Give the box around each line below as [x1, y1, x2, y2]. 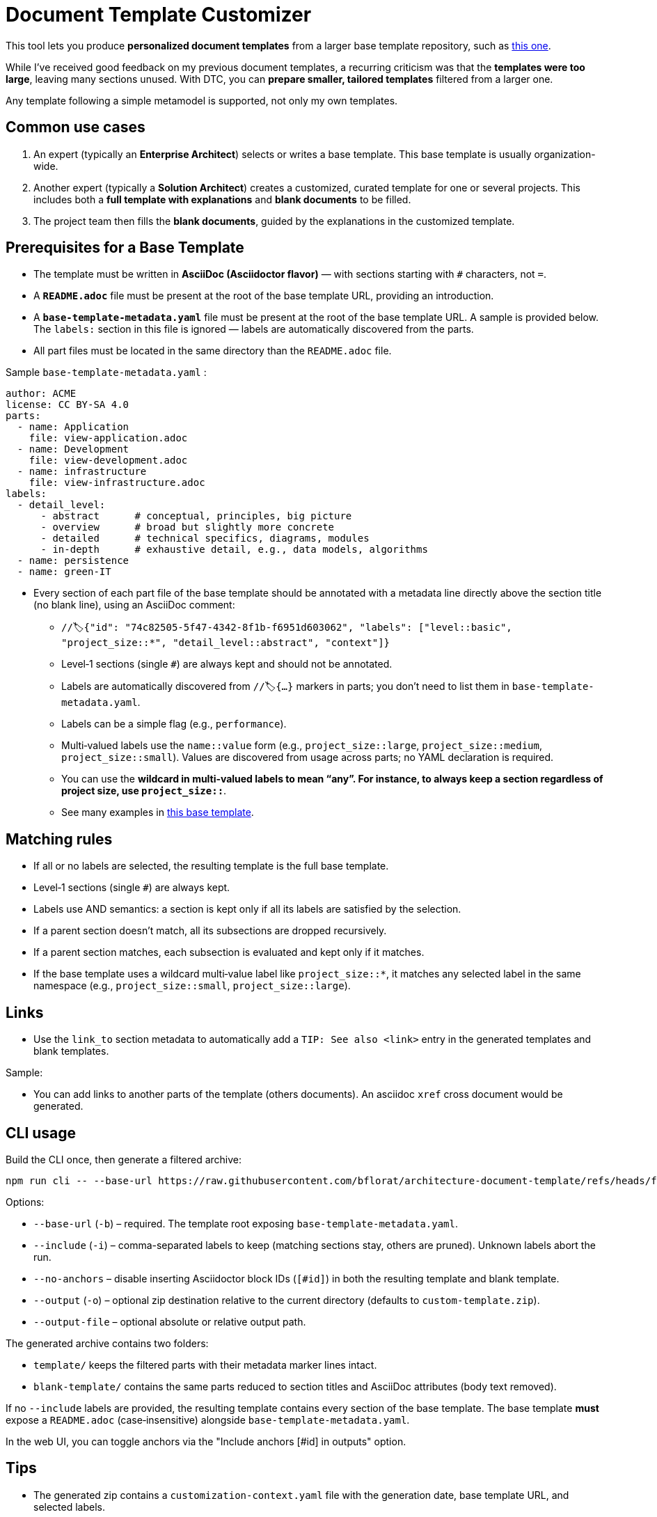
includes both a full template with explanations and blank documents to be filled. [33, 193, 411, 205]
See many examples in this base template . [61, 806, 254, 819]
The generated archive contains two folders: [6, 1337, 209, 1349]
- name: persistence [17, 555, 129, 567]
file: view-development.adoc [29, 455, 188, 466]
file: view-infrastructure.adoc [29, 477, 205, 489]
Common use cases [6, 118, 145, 136]
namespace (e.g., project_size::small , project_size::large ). [33, 980, 351, 992]
